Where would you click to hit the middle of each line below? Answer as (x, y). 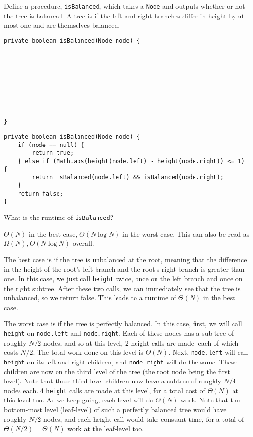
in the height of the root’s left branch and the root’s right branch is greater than (124, 269)
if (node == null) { (51, 145)
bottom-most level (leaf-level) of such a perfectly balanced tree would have (115, 410)
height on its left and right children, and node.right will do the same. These (120, 361)
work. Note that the (210, 400)
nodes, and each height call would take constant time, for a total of (144, 419)
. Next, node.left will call (208, 352)
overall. (83, 243)
